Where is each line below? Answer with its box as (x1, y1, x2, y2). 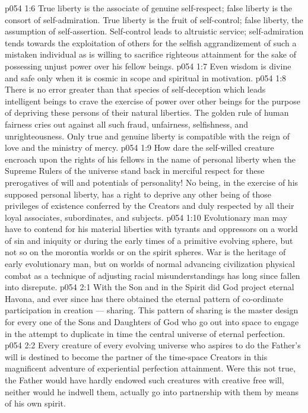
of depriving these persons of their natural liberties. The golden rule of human (5, 106, 289, 119)
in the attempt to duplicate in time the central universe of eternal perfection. (5, 327, 285, 339)
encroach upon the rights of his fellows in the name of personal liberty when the (5, 153, 296, 165)
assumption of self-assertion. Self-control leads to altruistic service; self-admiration (5, 25, 304, 37)
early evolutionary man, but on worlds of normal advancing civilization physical (5, 258, 295, 270)
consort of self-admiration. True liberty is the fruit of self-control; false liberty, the (5, 13, 303, 26)
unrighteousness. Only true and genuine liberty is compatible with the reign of (5, 129, 290, 142)
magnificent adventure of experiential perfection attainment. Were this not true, (5, 362, 296, 374)
